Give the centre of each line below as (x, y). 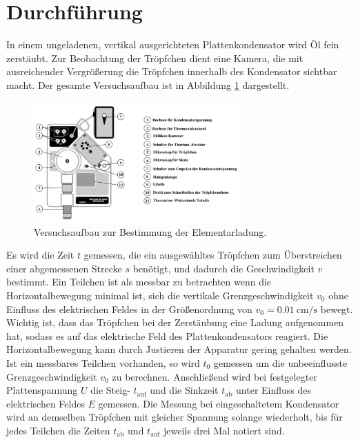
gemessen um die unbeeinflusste (280, 362)
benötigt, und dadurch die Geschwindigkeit (223, 268)
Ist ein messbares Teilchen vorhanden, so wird (103, 362)
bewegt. (337, 309)
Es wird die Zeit (40, 255)
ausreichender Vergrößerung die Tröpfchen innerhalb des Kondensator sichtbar (172, 71)
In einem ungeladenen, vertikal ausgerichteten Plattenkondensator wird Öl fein (173, 44)
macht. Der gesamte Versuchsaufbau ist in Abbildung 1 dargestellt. (148, 84)
